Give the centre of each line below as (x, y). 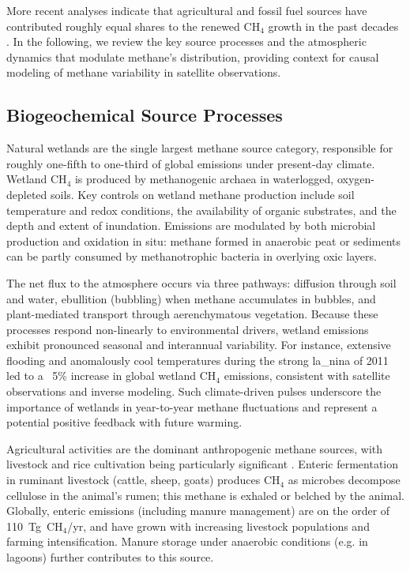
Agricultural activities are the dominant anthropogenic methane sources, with (195, 448)
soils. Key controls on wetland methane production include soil (202, 194)
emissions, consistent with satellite (307, 376)
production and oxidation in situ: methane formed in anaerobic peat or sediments (203, 240)
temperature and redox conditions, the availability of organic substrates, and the (201, 210)
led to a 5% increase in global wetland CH (111, 376)
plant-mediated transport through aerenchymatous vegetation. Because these (192, 314)
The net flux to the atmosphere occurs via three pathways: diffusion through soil (201, 282)
